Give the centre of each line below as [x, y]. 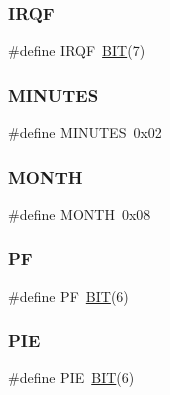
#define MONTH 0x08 [79, 213]
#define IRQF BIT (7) [77, 50]
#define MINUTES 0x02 [85, 132]
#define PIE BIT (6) [71, 377]
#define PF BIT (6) [68, 295]
